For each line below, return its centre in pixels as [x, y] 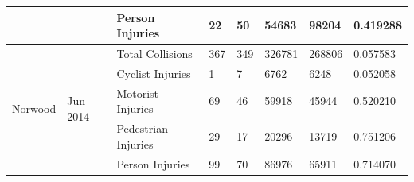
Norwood [34, 108]
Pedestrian [142, 128]
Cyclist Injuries [154, 73]
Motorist [138, 93]
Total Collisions [154, 53]
